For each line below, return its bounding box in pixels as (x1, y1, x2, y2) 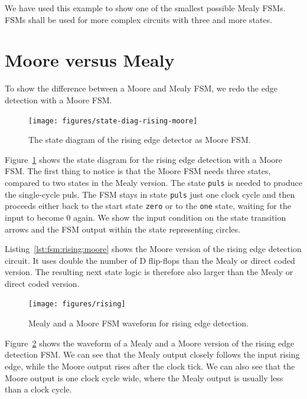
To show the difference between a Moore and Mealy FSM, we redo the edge (5, 82, 277, 94)
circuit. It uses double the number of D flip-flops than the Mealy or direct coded (5, 254, 295, 266)
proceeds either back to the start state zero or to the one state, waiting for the (5, 199, 291, 212)
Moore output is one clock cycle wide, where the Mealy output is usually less (5, 371, 283, 384)
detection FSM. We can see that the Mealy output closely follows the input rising (5, 348, 300, 361)
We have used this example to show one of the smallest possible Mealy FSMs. (5, 2, 286, 14)
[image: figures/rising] (28, 300, 126, 309)
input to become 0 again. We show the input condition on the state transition (5, 211, 286, 223)
